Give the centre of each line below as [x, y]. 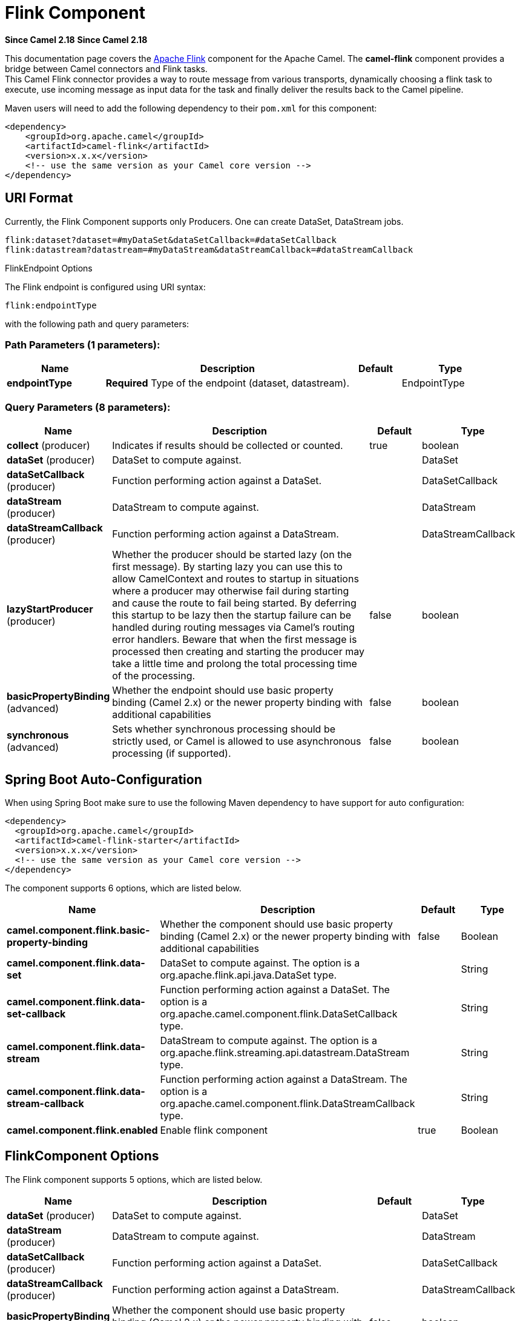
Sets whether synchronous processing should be [224, 729]
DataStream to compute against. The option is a [269, 1040]
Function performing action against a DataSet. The [275, 989]
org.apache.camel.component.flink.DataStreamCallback [288, 1103]
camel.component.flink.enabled [82, 1130]
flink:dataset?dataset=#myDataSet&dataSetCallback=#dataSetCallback [171, 240]
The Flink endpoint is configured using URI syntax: [105, 287]
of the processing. [154, 676]
